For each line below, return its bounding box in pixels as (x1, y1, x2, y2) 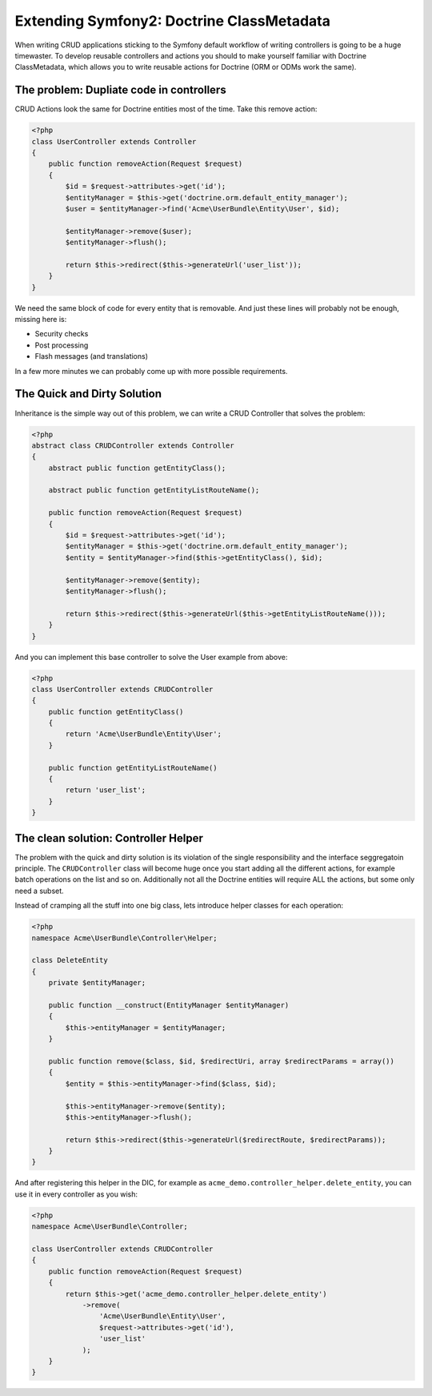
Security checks (34, 329, 89, 339)
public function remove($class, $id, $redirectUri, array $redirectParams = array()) (48, 1056, 395, 1065)
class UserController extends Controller (31, 137, 197, 146)
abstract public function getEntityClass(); (48, 463, 226, 473)
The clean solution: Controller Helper (14, 831, 204, 845)
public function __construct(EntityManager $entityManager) (48, 1000, 290, 1009)
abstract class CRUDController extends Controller (31, 441, 235, 450)
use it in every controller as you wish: (14, 1189, 138, 1199)
